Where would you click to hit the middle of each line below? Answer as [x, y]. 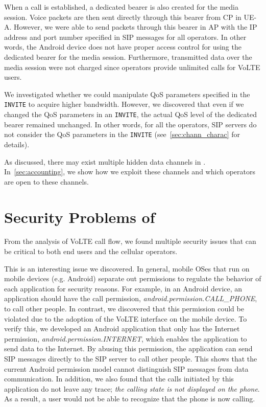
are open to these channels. [46, 181]
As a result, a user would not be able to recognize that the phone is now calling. [130, 399]
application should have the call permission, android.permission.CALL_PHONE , [131, 298]
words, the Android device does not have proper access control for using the [123, 47]
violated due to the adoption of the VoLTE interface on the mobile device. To [126, 318]
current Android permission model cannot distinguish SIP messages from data [126, 368]
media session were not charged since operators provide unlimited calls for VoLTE [132, 67]
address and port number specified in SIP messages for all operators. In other [125, 37]
